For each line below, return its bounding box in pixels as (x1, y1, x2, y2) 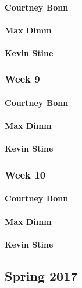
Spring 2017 (5, 266, 78, 284)
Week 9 (5, 71, 40, 86)
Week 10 (5, 167, 46, 181)
